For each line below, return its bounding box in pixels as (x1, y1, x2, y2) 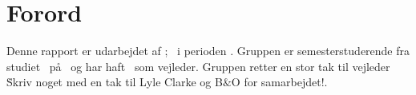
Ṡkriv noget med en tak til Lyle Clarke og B (6, 73, 223, 90)
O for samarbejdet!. (231, 73, 328, 90)
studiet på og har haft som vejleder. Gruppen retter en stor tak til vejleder (6, 57, 390, 74)
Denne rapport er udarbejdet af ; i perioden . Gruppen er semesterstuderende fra (6, 42, 410, 59)
